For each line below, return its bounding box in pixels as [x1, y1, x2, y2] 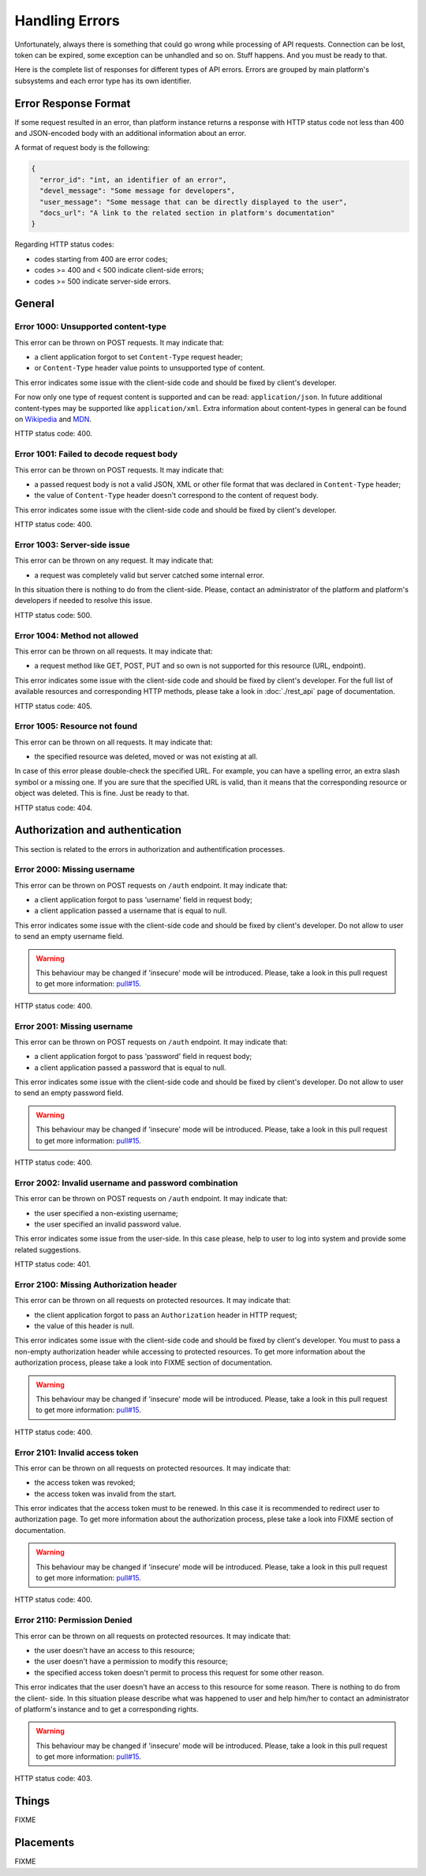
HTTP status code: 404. [14, 803, 93, 812]
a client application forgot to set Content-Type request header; [34, 352, 244, 362]
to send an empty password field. [14, 1088, 124, 1098]
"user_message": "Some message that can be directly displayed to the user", [39, 198, 348, 206]
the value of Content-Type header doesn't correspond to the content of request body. [34, 491, 319, 500]
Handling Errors [14, 12, 120, 29]
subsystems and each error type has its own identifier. [14, 76, 192, 85]
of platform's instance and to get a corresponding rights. [14, 1704, 199, 1714]
